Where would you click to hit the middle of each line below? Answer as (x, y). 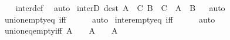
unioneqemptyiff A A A (61, 30)
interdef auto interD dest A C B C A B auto (120, 8)
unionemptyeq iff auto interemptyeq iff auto (110, 19)
